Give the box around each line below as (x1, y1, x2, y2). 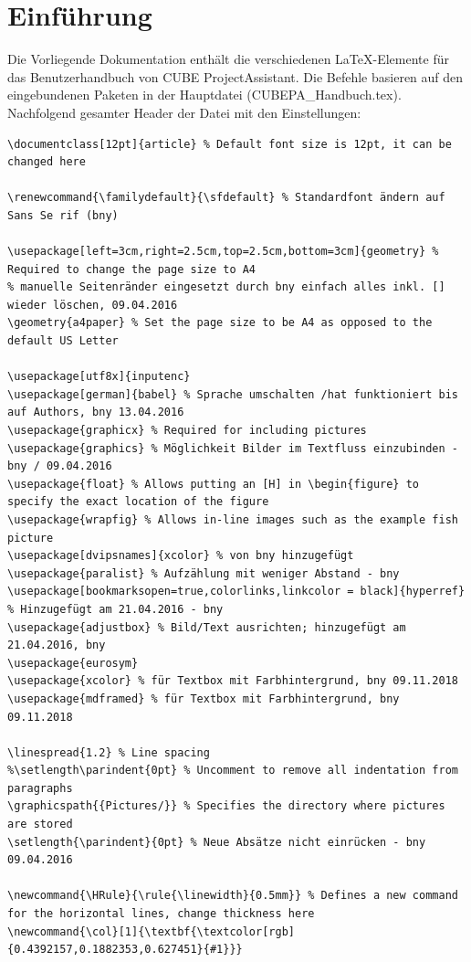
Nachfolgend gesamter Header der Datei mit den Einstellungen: (7, 102, 361, 122)
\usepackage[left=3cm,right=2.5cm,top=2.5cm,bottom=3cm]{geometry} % (7, 245, 439, 259)
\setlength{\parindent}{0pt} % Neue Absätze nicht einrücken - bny (7, 835, 426, 849)
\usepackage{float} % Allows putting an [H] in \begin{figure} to (7, 477, 420, 491)
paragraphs (7, 781, 73, 795)
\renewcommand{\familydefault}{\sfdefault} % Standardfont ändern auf (7, 191, 445, 205)
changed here (7, 155, 86, 169)
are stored (7, 818, 73, 831)
